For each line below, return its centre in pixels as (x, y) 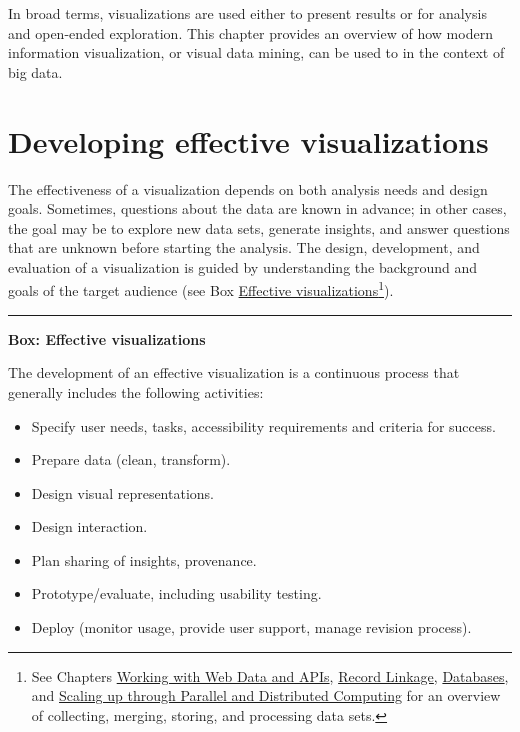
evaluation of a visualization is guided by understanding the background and (242, 266)
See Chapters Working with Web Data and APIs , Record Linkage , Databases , (270, 675)
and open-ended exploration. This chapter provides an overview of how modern (250, 32)
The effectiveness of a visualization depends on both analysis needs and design (248, 188)
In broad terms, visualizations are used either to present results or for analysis (247, 13)
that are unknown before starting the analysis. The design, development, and (244, 247)
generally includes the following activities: (136, 391)
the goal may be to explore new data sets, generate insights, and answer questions (259, 227)
